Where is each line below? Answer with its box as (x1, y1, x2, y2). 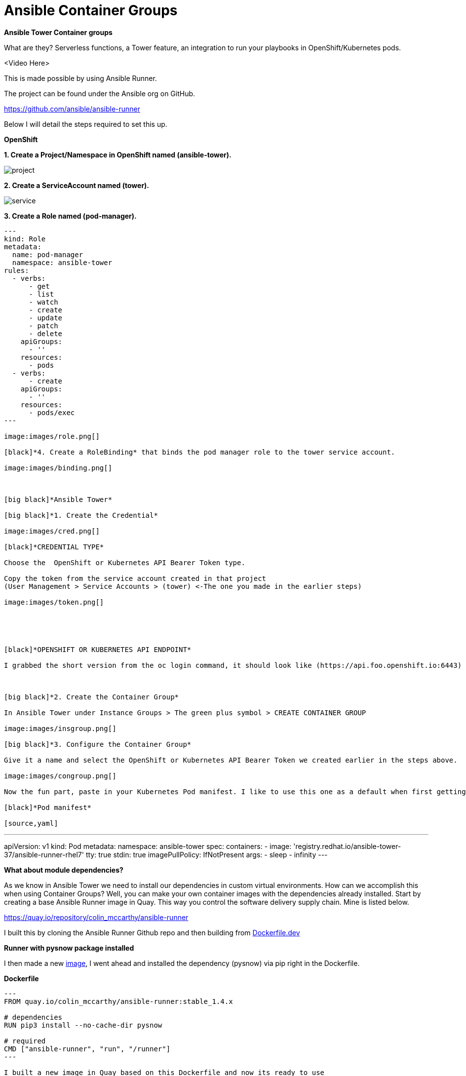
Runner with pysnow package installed (4, 943, 134, 952)
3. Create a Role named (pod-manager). (4, 211, 137, 220)
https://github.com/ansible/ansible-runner (4, 104, 141, 113)
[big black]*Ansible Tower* (4, 495, 113, 503)
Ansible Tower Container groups (4, 28, 113, 37)
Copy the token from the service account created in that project (4, 574, 267, 582)
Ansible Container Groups (4, 2, 178, 19)
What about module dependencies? (4, 865, 123, 874)
